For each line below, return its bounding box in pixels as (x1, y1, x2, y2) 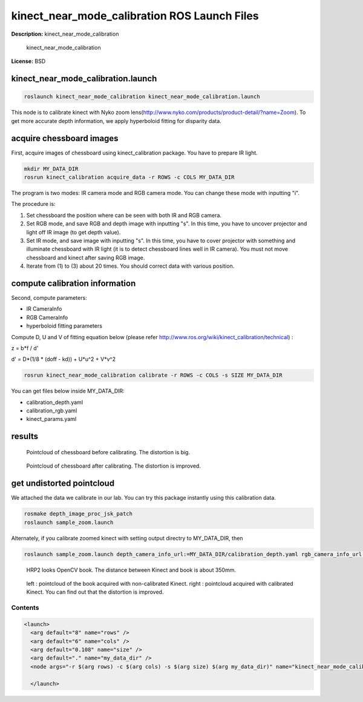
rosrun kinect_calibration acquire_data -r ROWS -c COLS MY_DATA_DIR (24, 173, 235, 180)
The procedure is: (11, 200, 56, 208)
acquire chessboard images (11, 133, 119, 144)
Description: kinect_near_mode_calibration (11, 30, 119, 38)
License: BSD (11, 58, 46, 65)
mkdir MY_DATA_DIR (24, 165, 79, 172)
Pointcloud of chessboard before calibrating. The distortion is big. (26, 448, 191, 455)
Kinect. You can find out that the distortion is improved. (26, 588, 164, 596)
